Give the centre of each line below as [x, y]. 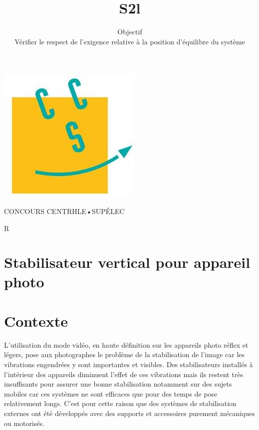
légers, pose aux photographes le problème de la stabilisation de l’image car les [125, 354]
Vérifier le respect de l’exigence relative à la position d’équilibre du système [130, 41]
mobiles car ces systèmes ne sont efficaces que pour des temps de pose [111, 393]
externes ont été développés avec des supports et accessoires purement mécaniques [129, 413]
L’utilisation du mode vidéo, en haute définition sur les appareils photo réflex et [126, 344]
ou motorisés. [24, 423]
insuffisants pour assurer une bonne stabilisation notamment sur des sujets [118, 384]
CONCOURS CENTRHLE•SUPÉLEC [64, 211]
